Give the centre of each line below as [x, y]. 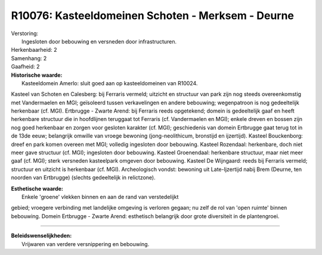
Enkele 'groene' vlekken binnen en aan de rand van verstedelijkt [100, 197]
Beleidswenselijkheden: [41, 236]
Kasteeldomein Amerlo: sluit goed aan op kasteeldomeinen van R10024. [110, 83]
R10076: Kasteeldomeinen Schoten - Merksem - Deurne [153, 15]
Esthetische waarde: [37, 188]
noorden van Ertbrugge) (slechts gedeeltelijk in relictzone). [83, 178]
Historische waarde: [37, 75]
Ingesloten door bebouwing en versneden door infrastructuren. [99, 41]
